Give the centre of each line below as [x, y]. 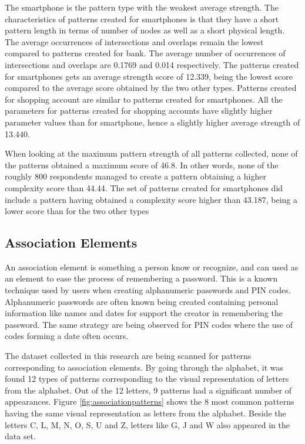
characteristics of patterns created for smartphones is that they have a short [142, 18]
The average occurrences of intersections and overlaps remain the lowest [134, 41]
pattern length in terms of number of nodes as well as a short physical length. [145, 30]
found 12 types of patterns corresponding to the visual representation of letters [147, 379]
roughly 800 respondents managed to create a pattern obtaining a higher [135, 176]
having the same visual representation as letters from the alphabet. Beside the [145, 413]
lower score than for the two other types [77, 211]
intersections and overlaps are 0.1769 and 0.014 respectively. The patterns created [152, 64]
